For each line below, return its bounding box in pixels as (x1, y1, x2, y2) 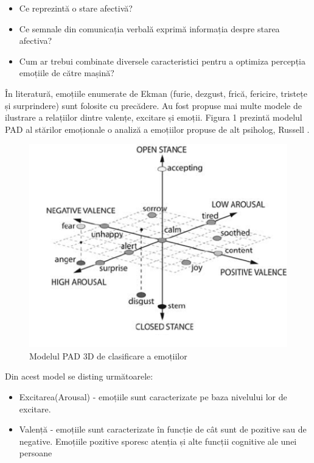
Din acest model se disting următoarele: (5, 370, 153, 383)
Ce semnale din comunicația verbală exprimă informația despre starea (19, 22, 280, 35)
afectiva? (19, 34, 52, 47)
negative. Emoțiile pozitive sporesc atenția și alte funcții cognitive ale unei (19, 434, 297, 447)
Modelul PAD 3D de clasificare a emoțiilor (29, 349, 187, 362)
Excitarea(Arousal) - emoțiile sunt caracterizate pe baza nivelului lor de (19, 390, 287, 403)
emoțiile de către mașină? (19, 66, 114, 79)
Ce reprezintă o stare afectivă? (19, 2, 133, 14)
